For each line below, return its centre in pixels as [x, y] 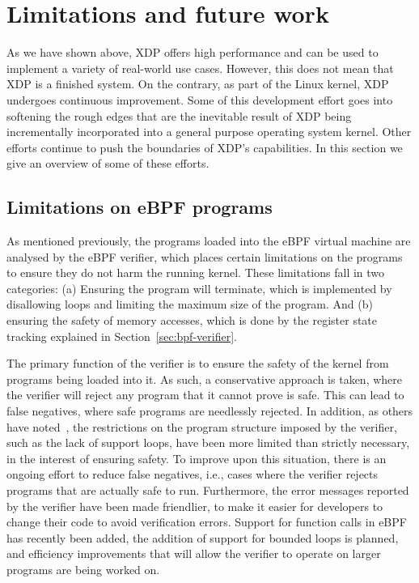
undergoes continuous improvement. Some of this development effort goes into [200, 99]
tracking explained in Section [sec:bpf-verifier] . [122, 336]
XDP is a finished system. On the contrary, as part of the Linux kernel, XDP [198, 84]
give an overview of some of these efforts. [108, 163]
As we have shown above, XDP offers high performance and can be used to [193, 52]
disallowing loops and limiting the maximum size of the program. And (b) [190, 304]
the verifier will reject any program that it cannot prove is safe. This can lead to [205, 395]
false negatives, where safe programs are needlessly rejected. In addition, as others [210, 411]
